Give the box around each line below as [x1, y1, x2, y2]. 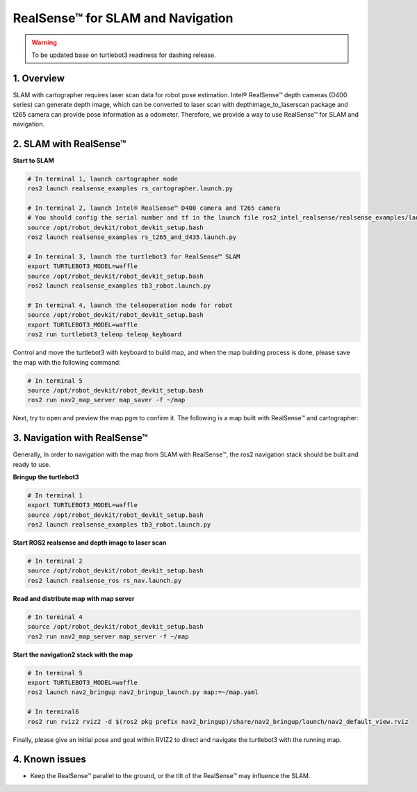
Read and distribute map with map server [13, 594, 135, 602]
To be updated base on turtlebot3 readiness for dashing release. [31, 51, 216, 59]
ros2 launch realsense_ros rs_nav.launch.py [27, 577, 182, 584]
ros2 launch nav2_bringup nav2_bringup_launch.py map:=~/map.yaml [27, 688, 259, 696]
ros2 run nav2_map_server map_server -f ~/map [27, 632, 189, 641]
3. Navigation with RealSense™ [13, 432, 149, 444]
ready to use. [13, 460, 51, 468]
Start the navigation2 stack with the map [13, 650, 133, 659]
